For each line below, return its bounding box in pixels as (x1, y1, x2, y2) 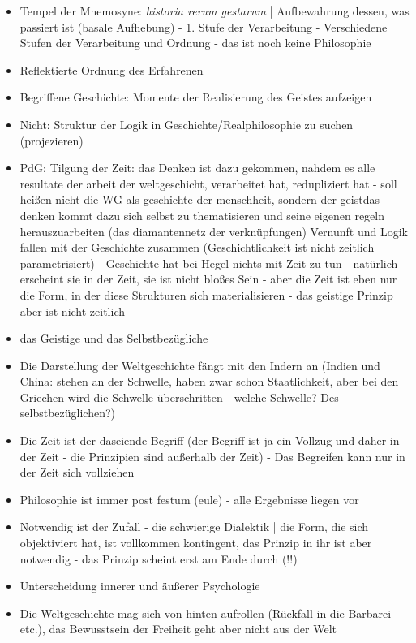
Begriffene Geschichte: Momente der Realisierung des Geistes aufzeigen (19, 88, 372, 106)
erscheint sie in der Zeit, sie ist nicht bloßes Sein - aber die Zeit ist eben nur (19, 270, 397, 287)
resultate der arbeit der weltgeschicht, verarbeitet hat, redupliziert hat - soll (19, 175, 397, 192)
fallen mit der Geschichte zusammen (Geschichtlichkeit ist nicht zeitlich (19, 239, 375, 256)
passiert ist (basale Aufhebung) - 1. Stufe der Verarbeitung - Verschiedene (19, 18, 388, 35)
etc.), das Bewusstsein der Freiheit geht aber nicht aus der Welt (19, 620, 337, 637)
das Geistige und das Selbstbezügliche (19, 330, 208, 347)
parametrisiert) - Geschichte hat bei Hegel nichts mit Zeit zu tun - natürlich (19, 254, 398, 271)
